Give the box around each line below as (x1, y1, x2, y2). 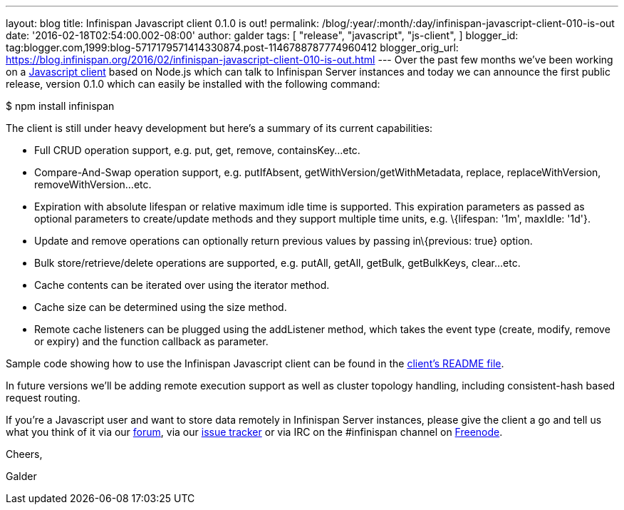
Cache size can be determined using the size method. (34, 301, 287, 313)
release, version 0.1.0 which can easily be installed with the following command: (6, 78, 380, 90)
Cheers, (6, 448, 43, 460)
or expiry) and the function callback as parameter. (34, 335, 269, 347)
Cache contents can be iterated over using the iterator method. (34, 279, 330, 291)
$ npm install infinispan (6, 100, 115, 112)
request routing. (6, 392, 80, 404)
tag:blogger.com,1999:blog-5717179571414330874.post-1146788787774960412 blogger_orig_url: (6, 41, 459, 53)
